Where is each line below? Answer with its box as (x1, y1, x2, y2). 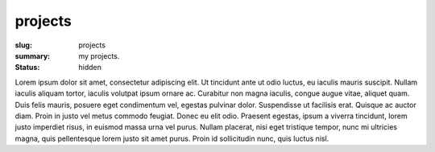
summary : (14, 51, 51, 60)
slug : (14, 40, 32, 50)
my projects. (78, 51, 120, 60)
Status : (14, 63, 40, 72)
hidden (78, 63, 102, 72)
